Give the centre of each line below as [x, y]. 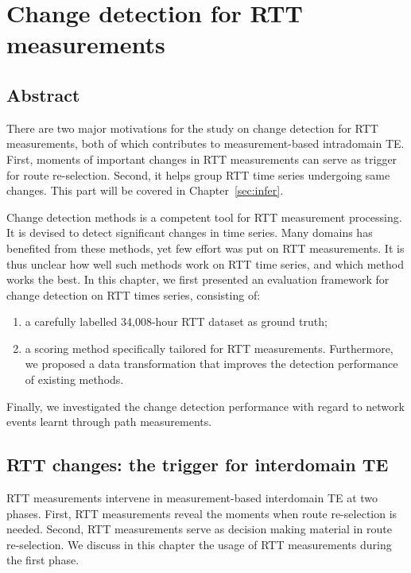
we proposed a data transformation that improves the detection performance [211, 364]
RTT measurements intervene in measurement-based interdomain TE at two [192, 498]
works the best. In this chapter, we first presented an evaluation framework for [198, 279]
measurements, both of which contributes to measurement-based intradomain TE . [205, 143]
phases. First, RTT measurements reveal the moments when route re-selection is [202, 513]
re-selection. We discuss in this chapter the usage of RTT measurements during [199, 544]
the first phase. [43, 560]
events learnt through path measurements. [109, 422]
